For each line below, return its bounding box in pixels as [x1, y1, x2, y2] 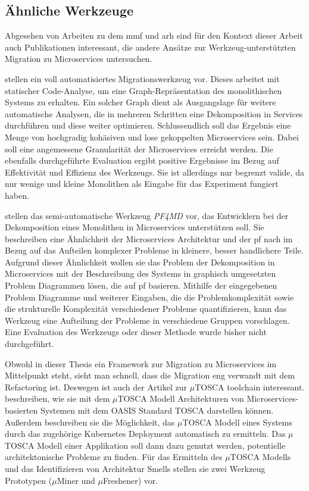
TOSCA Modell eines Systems [182, 415, 293, 428]
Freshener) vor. [103, 474, 158, 486]
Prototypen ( [5, 474, 52, 486]
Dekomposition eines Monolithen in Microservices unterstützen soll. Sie [5, 221, 264, 233]
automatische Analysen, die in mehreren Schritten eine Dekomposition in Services [5, 107, 303, 120]
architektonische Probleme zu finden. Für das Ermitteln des [5, 451, 223, 463]
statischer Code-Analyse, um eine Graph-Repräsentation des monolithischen [5, 84, 282, 96]
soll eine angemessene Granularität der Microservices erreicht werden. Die [5, 142, 273, 155]
